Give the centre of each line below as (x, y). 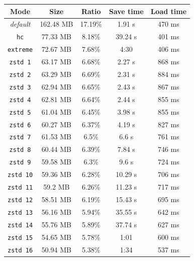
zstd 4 (20, 100)
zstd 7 (20, 138)
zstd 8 (20, 150)
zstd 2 (20, 75)
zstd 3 (20, 87)
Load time (169, 11)
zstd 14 (20, 225)
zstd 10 (20, 175)
